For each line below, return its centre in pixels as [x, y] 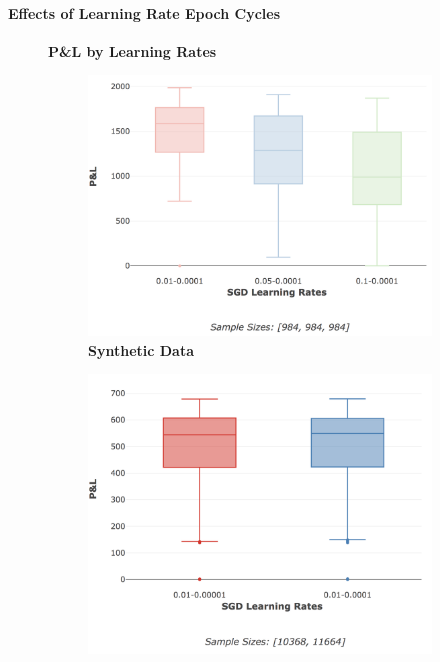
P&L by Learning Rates [132, 50]
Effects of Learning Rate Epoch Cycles [144, 12]
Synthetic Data [141, 349]
